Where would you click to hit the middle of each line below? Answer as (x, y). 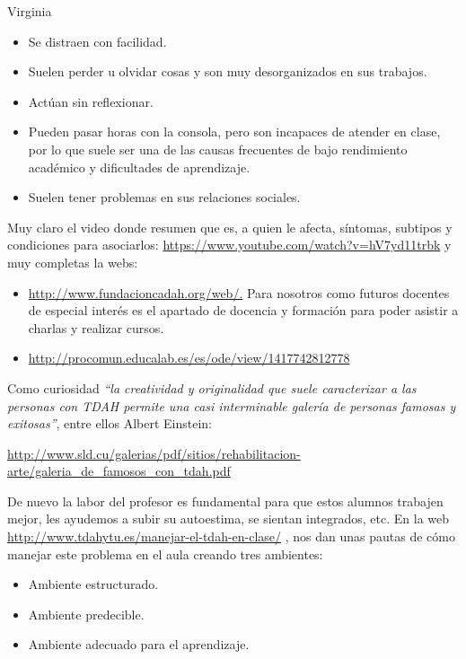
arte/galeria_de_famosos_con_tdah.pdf (119, 471)
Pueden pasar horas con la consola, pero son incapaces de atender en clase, (234, 132)
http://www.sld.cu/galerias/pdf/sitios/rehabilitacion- (154, 453)
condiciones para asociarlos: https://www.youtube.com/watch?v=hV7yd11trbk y (229, 245)
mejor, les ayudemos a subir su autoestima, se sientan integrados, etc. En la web (229, 518)
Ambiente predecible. (86, 614)
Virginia (30, 11)
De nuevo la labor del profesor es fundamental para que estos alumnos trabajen (225, 501)
